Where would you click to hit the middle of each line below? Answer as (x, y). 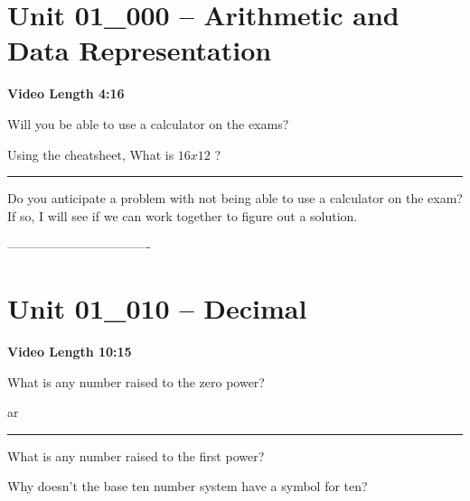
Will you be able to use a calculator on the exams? (148, 123)
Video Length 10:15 (70, 351)
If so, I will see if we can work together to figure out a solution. (183, 215)
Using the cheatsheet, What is (91, 154)
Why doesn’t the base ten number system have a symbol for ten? (188, 486)
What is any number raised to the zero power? (136, 381)
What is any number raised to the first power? (136, 455)
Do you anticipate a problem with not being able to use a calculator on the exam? (235, 198)
